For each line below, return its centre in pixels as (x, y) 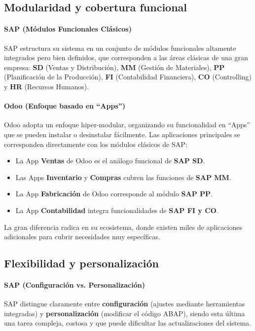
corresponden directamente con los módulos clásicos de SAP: (96, 144)
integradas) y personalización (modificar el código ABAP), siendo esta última (125, 313)
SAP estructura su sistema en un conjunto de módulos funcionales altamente (120, 48)
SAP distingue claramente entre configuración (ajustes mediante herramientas (125, 304)
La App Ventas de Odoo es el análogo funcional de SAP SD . (110, 161)
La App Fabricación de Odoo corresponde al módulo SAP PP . (114, 194)
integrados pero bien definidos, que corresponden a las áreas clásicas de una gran (126, 57)
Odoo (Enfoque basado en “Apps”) (65, 106)
